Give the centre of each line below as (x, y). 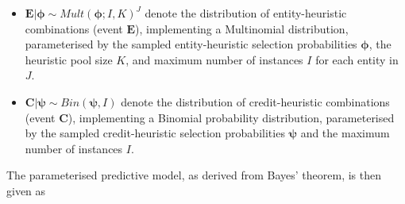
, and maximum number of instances (214, 59)
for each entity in (357, 59)
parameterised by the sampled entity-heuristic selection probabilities (191, 44)
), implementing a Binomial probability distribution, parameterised (231, 117)
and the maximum (345, 133)
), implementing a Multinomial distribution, (242, 28)
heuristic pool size (69, 59)
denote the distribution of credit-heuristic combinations (255, 101)
